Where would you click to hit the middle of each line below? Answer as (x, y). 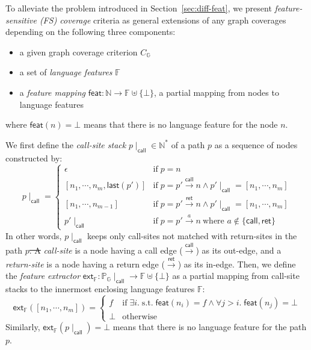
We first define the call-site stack (66, 144)
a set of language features (66, 72)
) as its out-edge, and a (239, 250)
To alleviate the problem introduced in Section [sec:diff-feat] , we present (139, 8)
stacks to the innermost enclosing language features (100, 288)
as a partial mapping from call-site (236, 276)
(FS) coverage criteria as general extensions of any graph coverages (163, 20)
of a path (188, 144)
